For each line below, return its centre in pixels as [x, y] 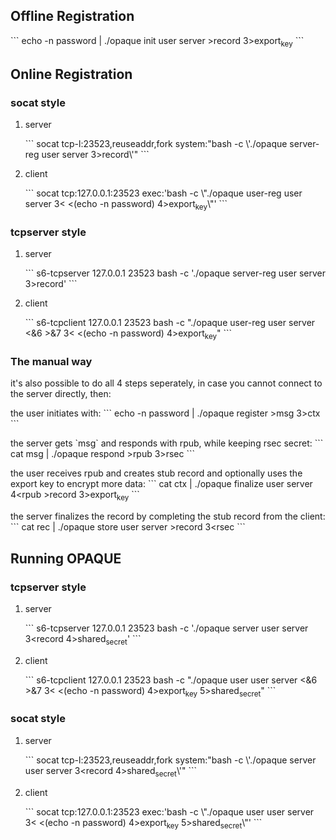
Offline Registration [72, 16]
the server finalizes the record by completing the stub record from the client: [168, 516]
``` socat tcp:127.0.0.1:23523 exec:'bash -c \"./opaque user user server [169, 811]
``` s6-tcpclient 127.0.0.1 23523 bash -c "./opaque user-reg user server [170, 323]
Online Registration [71, 74]
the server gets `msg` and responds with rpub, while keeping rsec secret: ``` [167, 443]
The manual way [51, 362]
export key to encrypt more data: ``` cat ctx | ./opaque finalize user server [161, 484]
